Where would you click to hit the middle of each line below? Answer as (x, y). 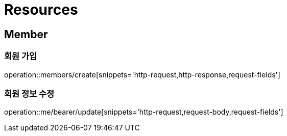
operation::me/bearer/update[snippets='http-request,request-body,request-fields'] (144, 112)
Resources (41, 10)
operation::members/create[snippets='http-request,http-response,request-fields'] (142, 74)
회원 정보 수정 (29, 93)
